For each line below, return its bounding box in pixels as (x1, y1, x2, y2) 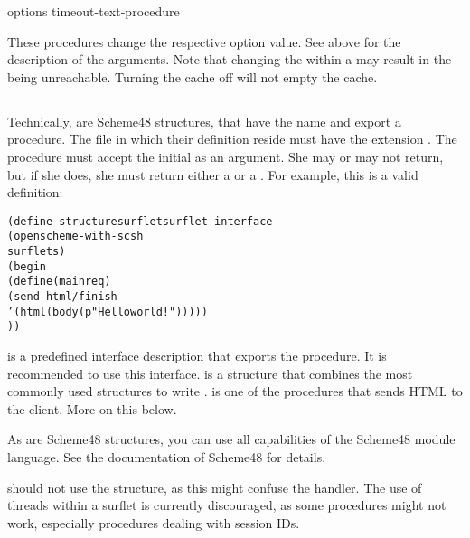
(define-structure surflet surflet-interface (7, 214, 273, 228)
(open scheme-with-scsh (7, 230, 144, 243)
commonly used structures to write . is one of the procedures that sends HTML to (7, 382, 463, 401)
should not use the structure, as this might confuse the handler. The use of (7, 477, 422, 496)
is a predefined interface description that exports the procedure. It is (7, 345, 387, 364)
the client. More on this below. (7, 399, 177, 418)
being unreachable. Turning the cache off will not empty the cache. (7, 67, 378, 86)
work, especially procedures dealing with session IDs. (7, 513, 300, 532)
